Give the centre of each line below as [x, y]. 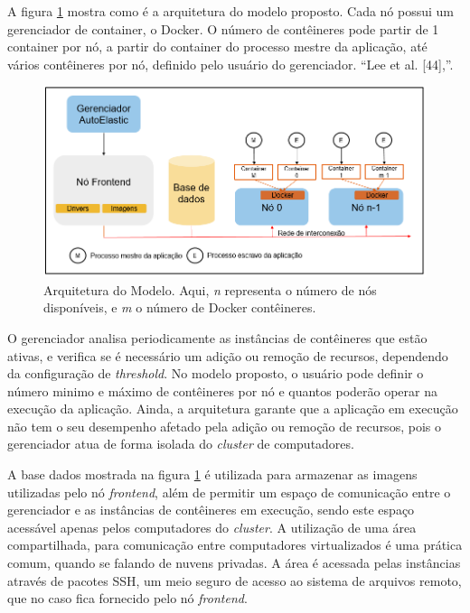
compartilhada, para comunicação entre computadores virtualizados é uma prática [235, 545]
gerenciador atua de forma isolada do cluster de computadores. [181, 444]
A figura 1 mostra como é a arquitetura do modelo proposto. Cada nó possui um [231, 11]
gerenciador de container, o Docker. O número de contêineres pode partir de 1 [223, 28]
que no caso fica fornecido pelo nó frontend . [127, 598]
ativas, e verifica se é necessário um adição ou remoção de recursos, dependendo [228, 355]
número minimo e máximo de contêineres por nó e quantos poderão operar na [222, 390]
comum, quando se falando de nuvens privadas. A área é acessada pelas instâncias [234, 563]
